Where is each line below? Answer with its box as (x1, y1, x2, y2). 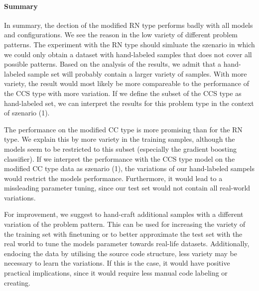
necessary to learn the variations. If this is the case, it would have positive (4, 258, 230, 268)
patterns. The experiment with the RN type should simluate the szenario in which (4, 39, 255, 49)
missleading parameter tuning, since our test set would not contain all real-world (4, 183, 251, 193)
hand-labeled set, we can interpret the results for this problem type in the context (4, 97, 254, 108)
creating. (4, 277, 30, 288)
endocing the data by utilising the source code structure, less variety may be (4, 248, 237, 258)
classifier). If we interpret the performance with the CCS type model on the (4, 153, 235, 164)
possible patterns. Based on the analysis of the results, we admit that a (4, 59, 222, 69)
